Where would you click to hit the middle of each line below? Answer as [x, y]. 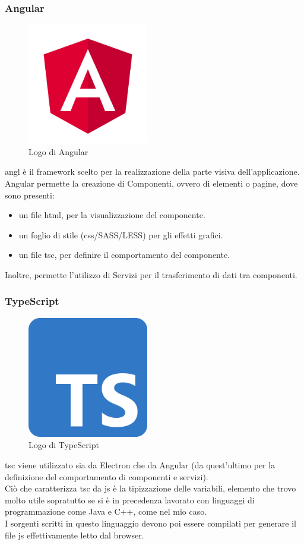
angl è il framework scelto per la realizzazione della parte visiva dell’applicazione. [152, 171]
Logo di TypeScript [64, 445]
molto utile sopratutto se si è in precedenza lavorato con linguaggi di [130, 500]
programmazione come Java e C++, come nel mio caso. [106, 511]
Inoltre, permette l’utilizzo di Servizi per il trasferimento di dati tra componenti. [151, 274]
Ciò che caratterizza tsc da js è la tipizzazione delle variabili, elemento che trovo [151, 488]
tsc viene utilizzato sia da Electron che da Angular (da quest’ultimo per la [140, 464]
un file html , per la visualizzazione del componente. [112, 215]
